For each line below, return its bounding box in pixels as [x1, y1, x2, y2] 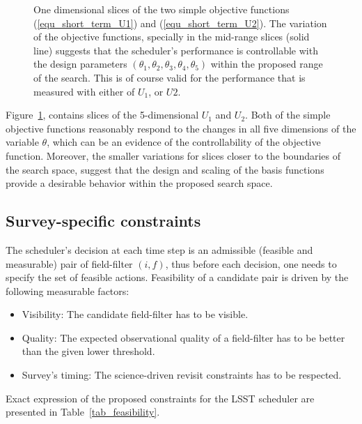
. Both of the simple [245, 107, 331, 122]
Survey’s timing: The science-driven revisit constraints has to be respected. [22, 368, 342, 382]
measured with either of [33, 84, 135, 98]
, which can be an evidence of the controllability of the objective [47, 135, 321, 149]
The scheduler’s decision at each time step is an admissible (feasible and [6, 242, 313, 257]
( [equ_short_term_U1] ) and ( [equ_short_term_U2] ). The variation [33, 15, 327, 30]
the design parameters [33, 56, 127, 71]
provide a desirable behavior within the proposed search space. [6, 176, 273, 190]
